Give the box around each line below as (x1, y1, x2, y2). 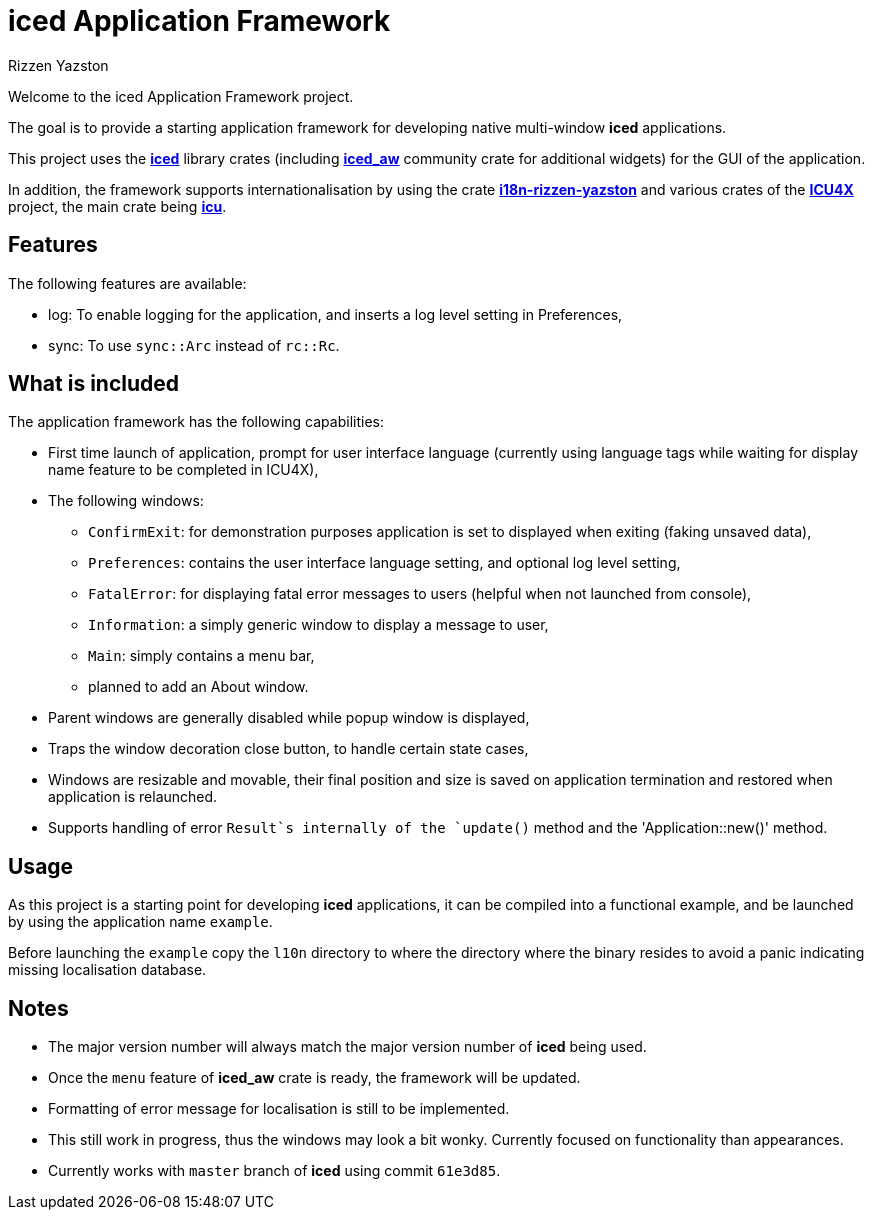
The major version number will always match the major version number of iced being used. (48, 1038, 647, 1056)
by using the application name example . (8, 913, 273, 931)
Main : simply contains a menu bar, (88, 647, 315, 665)
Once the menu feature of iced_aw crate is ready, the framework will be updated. (48, 1069, 581, 1087)
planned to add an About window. (88, 678, 309, 696)
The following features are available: (8, 274, 247, 292)
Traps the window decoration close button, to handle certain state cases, (48, 740, 529, 758)
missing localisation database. (8, 961, 207, 979)
